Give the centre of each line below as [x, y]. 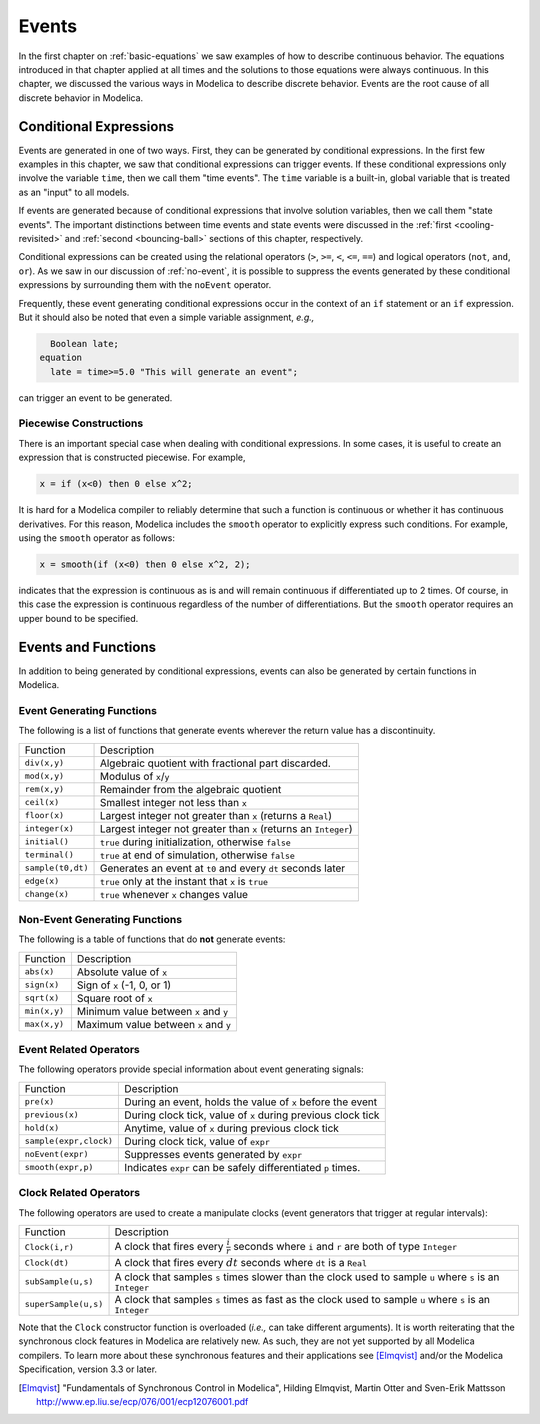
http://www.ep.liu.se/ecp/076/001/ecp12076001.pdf [142, 1401]
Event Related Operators [79, 1050]
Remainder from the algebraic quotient [190, 789]
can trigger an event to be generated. [95, 397]
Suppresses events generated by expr [213, 1154]
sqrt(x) [42, 998]
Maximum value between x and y [154, 1024]
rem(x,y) [44, 789]
